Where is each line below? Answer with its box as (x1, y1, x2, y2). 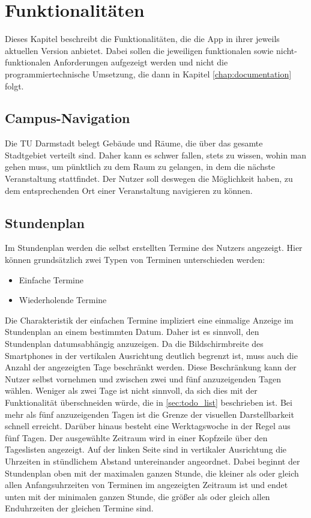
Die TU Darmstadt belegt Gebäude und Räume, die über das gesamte (5, 137, 263, 149)
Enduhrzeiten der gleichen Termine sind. (5, 502, 154, 514)
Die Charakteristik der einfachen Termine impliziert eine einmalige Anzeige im (5, 313, 294, 326)
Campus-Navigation (5, 109, 130, 127)
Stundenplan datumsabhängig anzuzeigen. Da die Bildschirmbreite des (5, 337, 264, 350)
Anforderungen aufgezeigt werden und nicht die (53, 56, 228, 68)
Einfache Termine (19, 273, 83, 286)
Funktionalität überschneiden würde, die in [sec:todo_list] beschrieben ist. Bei (5, 396, 292, 408)
